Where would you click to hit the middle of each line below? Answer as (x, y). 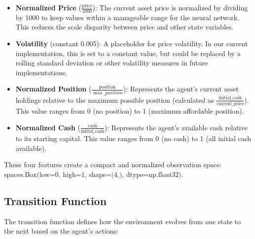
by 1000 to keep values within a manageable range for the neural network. (127, 17)
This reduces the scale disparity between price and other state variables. (125, 27)
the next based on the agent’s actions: (61, 231)
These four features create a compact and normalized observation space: (113, 164)
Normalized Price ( (48, 7)
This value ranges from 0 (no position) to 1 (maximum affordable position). (130, 111)
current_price (230, 104)
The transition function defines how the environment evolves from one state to (123, 221)
